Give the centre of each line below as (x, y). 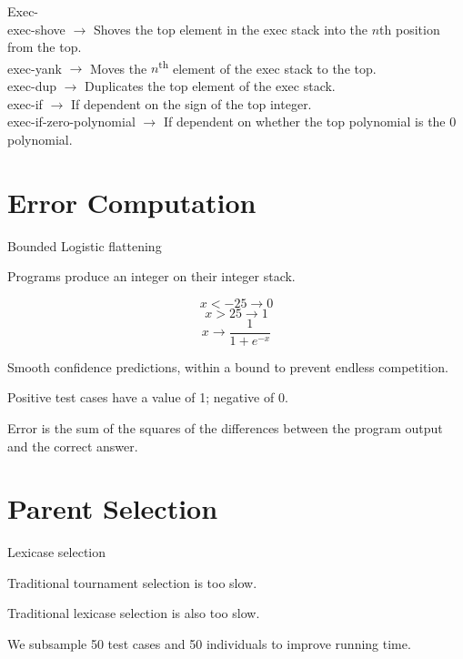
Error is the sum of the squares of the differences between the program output (225, 427)
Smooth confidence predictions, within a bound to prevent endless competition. (228, 366)
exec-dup (32, 86)
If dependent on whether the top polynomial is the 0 (310, 122)
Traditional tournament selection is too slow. (132, 582)
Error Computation (132, 202)
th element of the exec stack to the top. (267, 66)
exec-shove (36, 29)
